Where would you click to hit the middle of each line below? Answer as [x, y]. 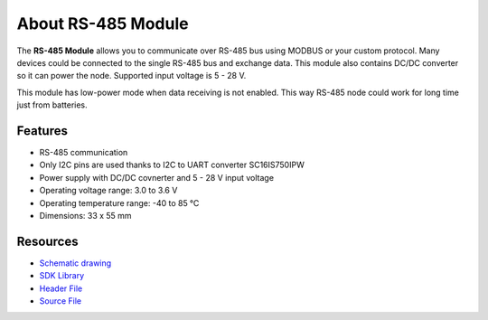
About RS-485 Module [103, 24]
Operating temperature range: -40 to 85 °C [119, 202]
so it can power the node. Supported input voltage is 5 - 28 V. [131, 76]
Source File [60, 301]
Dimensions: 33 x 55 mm [85, 215]
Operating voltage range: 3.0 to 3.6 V [108, 191]
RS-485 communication [84, 153]
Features [42, 131]
